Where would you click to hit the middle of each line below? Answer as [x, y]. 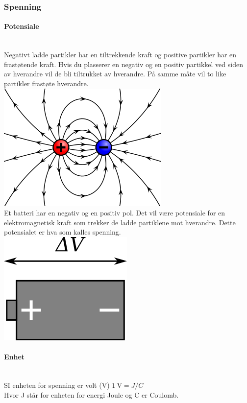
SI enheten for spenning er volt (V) [57, 385]
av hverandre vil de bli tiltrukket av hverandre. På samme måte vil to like [115, 74]
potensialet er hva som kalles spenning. [62, 232]
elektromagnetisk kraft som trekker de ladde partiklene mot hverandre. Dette [120, 222]
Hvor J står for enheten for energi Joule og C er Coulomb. [91, 394]
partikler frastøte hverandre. [46, 83]
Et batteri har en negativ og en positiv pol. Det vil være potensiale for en [115, 213]
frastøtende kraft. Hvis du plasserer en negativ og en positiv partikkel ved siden [123, 64]
